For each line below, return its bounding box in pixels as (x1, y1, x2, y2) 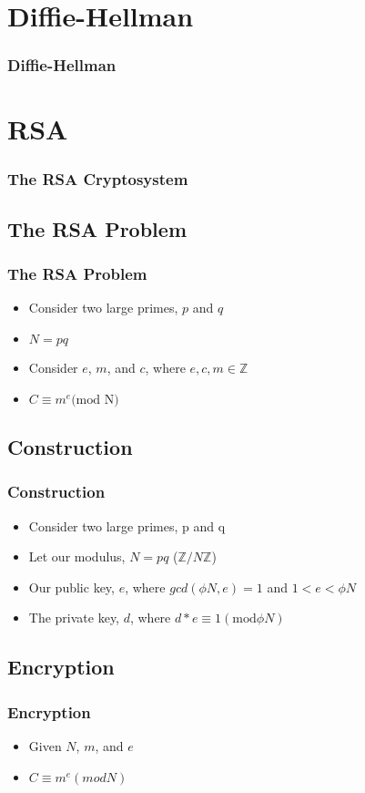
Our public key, (28, 577, 115, 596)
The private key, (28, 608, 120, 627)
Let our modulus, (28, 547, 126, 566)
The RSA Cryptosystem (7, 167, 188, 190)
